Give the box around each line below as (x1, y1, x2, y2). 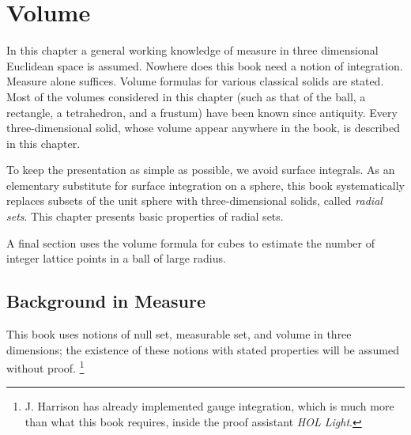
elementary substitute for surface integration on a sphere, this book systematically (6, 176, 405, 193)
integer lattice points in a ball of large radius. (6, 250, 226, 267)
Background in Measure (6, 289, 205, 313)
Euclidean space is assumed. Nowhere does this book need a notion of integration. (6, 57, 403, 74)
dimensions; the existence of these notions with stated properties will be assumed (6, 341, 399, 357)
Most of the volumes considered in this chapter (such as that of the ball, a (6, 88, 366, 104)
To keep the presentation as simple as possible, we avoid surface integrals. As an (6, 161, 395, 178)
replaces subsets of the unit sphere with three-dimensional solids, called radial (6, 192, 383, 209)
